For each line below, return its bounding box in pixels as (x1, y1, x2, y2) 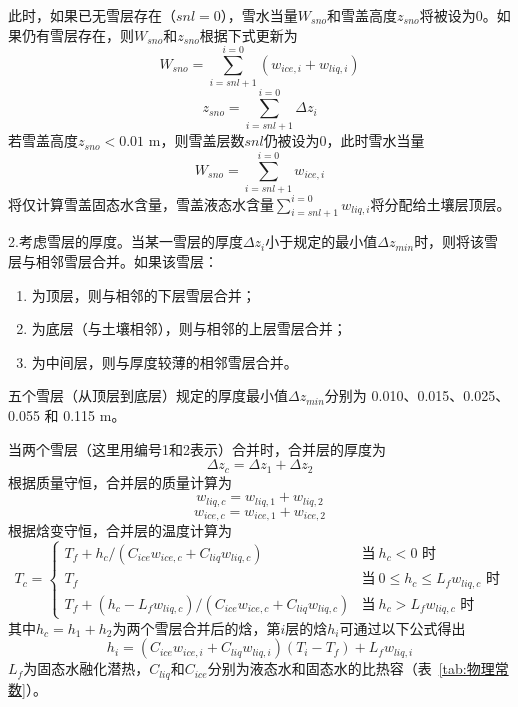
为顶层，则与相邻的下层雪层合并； (31, 284, 256, 305)
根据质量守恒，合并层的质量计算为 (8, 471, 232, 492)
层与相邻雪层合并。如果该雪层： (8, 251, 218, 272)
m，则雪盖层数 (148, 130, 245, 151)
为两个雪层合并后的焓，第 (112, 617, 281, 638)
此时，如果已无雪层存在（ (8, 5, 176, 25)
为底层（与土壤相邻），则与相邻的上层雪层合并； (31, 318, 347, 339)
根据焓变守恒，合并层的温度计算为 (8, 520, 232, 541)
